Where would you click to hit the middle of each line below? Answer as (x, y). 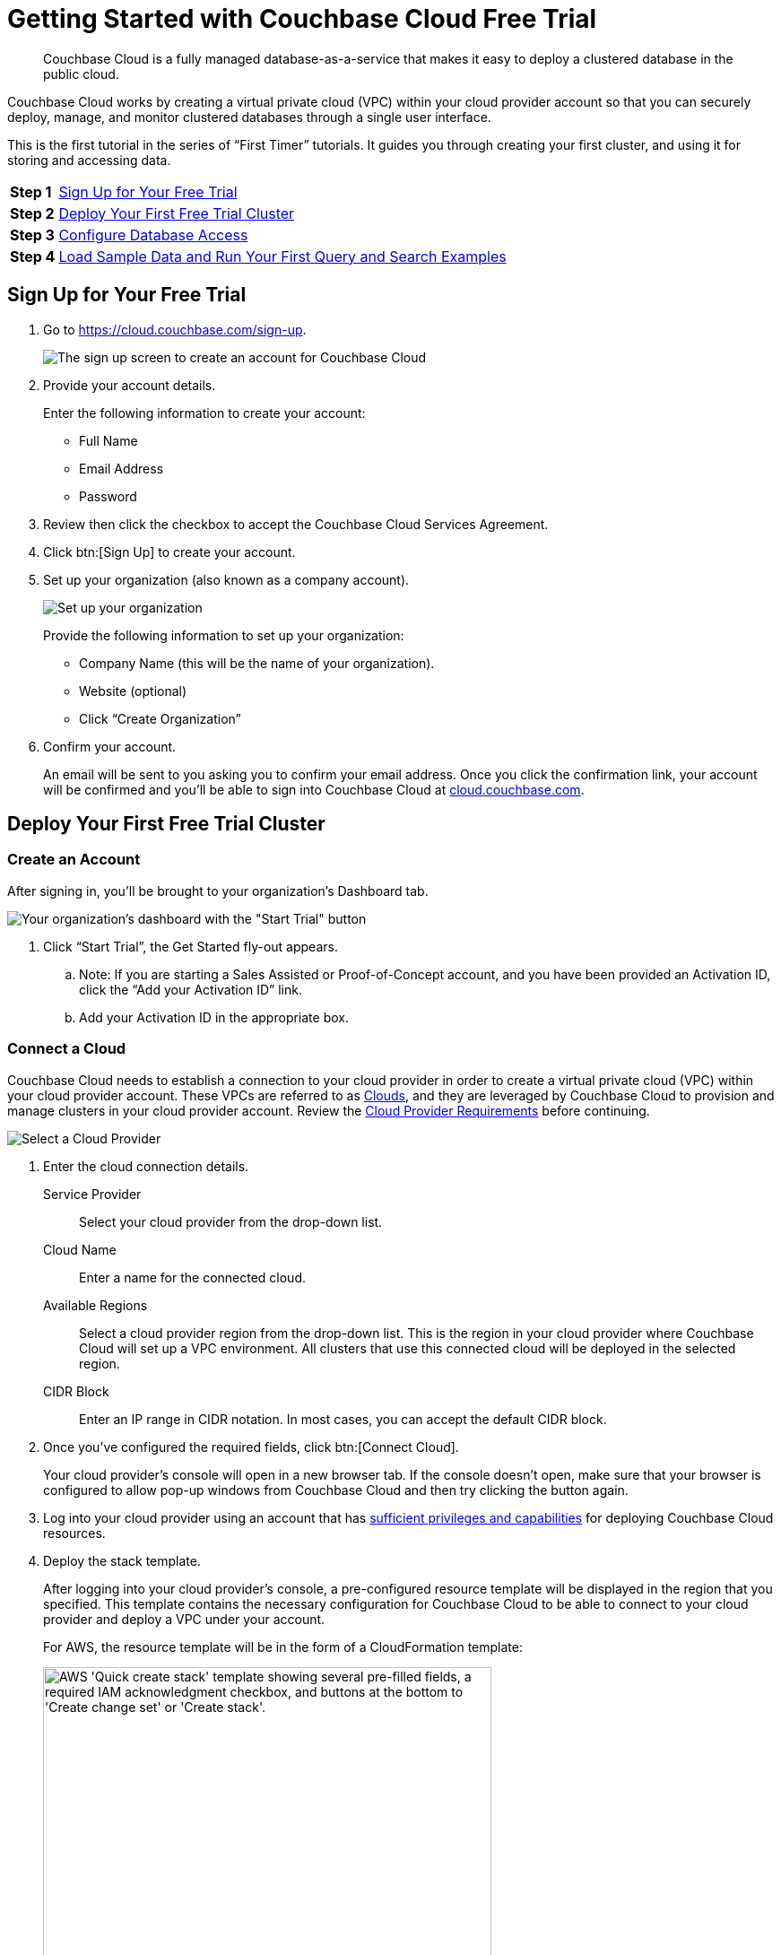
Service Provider (92, 1194)
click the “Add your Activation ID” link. (191, 989)
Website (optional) (133, 691)
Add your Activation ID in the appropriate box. (214, 1017)
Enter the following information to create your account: (204, 413)
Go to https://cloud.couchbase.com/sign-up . (175, 329)
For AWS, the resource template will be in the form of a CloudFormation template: (283, 1647)
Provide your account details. (130, 385)
